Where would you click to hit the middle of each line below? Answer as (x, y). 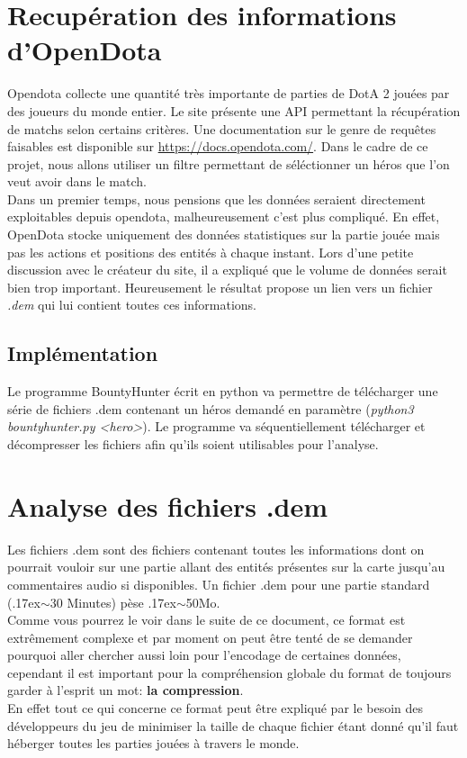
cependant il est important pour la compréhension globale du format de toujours (229, 672)
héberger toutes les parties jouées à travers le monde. (153, 743)
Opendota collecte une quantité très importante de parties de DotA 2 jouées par (229, 93)
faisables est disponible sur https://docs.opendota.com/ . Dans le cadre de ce (218, 146)
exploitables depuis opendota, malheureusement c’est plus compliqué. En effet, (224, 217)
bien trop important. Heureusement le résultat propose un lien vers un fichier (220, 287)
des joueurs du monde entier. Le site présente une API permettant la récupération (234, 110)
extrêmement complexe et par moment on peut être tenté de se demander (210, 637)
